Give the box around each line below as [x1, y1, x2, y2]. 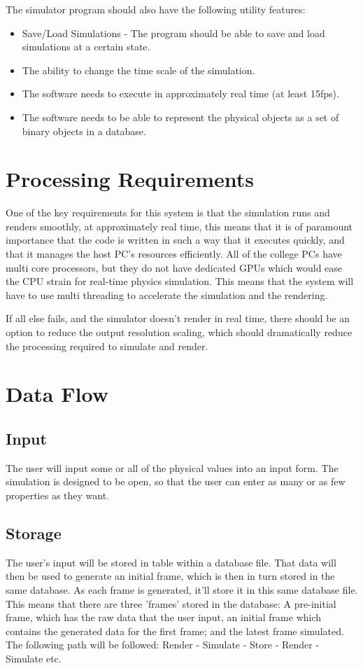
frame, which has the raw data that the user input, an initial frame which [6, 610, 322, 625]
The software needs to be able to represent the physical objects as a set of [22, 109, 339, 124]
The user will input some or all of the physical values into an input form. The [6, 460, 339, 475]
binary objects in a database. [22, 123, 146, 138]
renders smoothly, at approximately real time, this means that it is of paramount [6, 218, 353, 233]
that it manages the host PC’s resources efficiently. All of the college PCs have [6, 246, 342, 261]
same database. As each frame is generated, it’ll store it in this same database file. [6, 582, 358, 597]
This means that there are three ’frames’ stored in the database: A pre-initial [6, 596, 336, 611]
